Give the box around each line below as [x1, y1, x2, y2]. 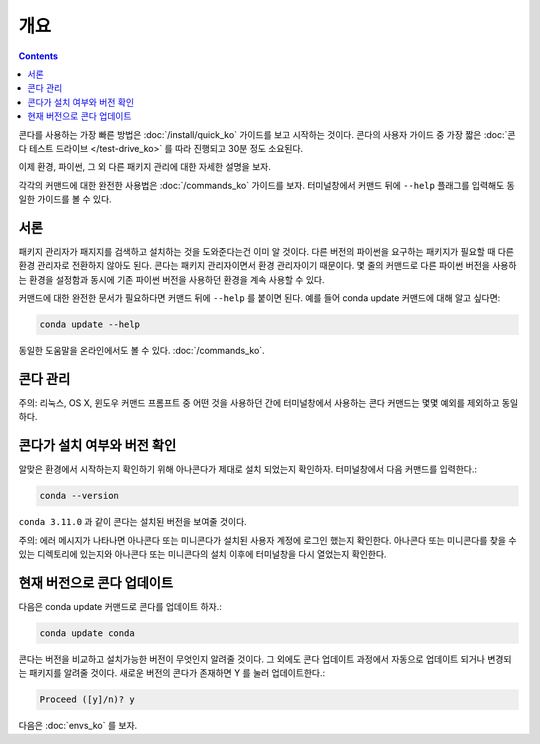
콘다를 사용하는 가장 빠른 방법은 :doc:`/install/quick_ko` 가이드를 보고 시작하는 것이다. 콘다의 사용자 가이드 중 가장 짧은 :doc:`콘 [18, 128, 516, 140]
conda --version [39, 490, 120, 502]
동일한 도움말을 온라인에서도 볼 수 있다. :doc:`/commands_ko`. [18, 345, 265, 357]
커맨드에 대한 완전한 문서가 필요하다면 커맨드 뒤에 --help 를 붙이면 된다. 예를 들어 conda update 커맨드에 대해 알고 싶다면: [18, 292, 501, 304]
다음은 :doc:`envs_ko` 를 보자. [18, 720, 138, 732]
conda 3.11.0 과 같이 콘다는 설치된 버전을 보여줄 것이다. [18, 516, 247, 528]
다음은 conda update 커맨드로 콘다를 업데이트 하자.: [18, 600, 222, 612]
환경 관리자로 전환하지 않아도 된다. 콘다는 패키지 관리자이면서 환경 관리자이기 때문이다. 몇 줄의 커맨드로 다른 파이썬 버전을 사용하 [18, 260, 517, 272]
